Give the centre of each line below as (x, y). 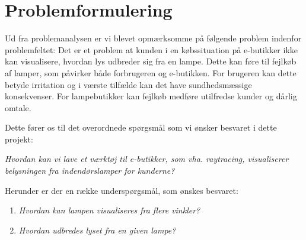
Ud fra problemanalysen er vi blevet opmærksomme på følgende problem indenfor (153, 38)
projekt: (19, 139)
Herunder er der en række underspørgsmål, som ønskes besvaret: (122, 190)
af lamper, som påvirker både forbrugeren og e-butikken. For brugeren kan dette (151, 72)
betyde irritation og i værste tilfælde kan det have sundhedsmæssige (128, 84)
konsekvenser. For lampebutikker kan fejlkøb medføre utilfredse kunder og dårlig (151, 96)
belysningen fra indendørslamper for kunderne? (90, 171)
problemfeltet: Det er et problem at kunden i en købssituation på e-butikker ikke (152, 49)
